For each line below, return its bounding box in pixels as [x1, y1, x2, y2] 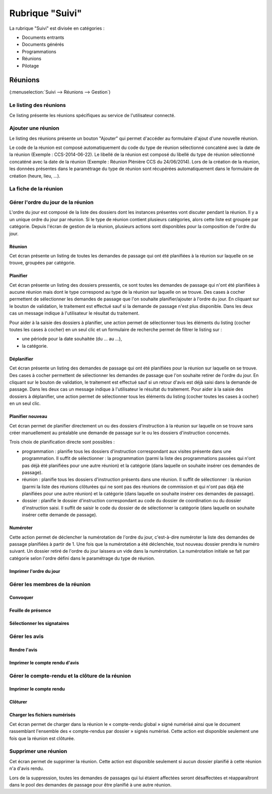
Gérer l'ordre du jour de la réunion [9, 198, 94, 205]
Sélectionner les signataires [9, 620, 70, 626]
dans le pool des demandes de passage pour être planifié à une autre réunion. [9, 781, 172, 787]
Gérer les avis [9, 633, 44, 640]
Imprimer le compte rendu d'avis [9, 659, 79, 666]
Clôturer [9, 699, 27, 705]
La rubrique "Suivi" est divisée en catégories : [9, 25, 105, 31]
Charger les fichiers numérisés [9, 712, 76, 718]
